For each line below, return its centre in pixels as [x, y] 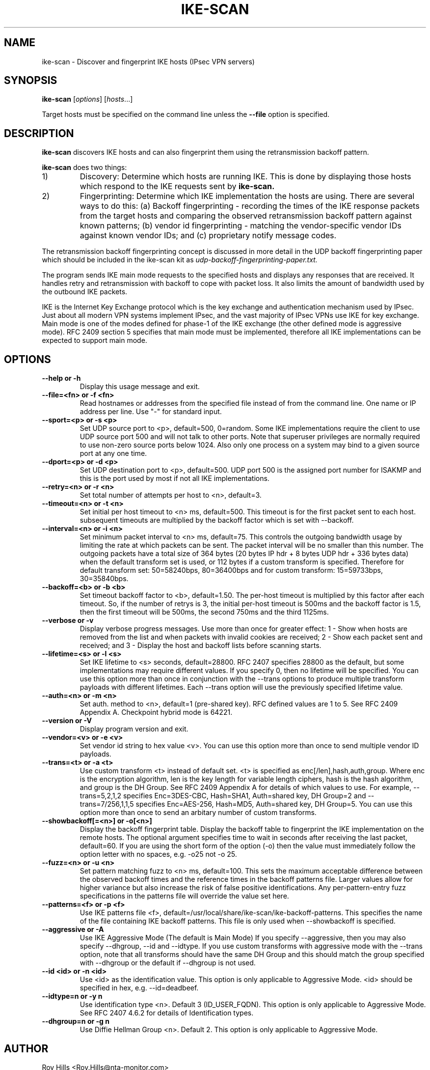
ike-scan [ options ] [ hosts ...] [87, 99]
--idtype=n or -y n [72, 996]
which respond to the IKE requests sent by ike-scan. [177, 186]
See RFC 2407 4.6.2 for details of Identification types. [167, 1013]
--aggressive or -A [73, 929]
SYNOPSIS [31, 81]
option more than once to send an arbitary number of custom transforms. [198, 813]
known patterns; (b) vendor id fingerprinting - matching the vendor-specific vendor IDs [241, 226]
